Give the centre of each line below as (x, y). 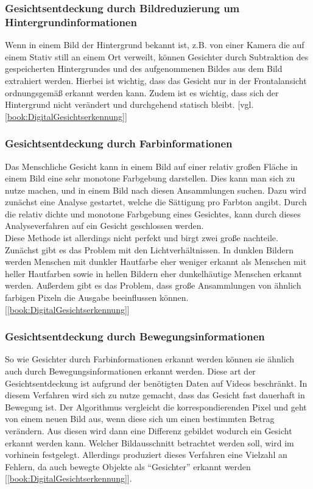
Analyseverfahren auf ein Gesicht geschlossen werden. (104, 226)
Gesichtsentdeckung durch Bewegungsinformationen (135, 336)
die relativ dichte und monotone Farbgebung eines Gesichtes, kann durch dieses (153, 213)
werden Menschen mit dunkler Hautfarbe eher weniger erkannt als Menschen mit (156, 262)
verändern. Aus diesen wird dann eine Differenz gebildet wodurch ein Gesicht (149, 431)
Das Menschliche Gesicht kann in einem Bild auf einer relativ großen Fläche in (151, 166)
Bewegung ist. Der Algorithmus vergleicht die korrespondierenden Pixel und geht (156, 406)
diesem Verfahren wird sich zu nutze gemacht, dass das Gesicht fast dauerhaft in (155, 395)
